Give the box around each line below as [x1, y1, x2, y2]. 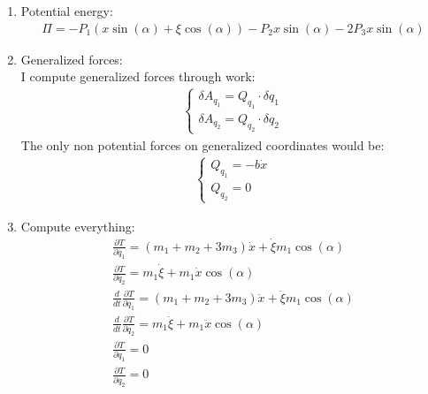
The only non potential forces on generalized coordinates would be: [20, 135, 385, 154]
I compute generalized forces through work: [20, 67, 256, 86]
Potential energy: [20, 2, 113, 19]
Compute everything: [20, 216, 135, 235]
